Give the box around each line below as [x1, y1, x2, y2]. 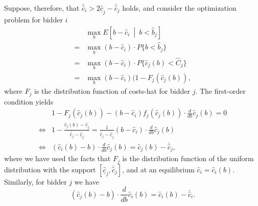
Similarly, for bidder [4, 176, 67, 187]
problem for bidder [4, 14, 63, 25]
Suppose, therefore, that [4, 3, 80, 13]
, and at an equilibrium [122, 164, 195, 174]
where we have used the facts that [4, 153, 111, 164]
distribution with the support [4, 164, 96, 174]
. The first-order [195, 86, 246, 96]
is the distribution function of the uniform [122, 153, 254, 164]
